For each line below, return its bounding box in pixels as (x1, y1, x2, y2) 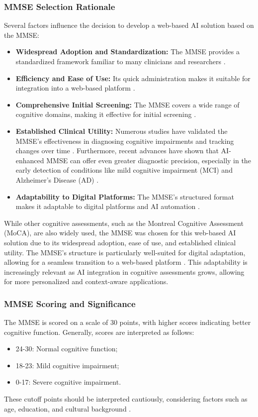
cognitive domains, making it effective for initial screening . (15, 109, 196, 119)
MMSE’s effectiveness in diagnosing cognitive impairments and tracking (15, 135, 234, 146)
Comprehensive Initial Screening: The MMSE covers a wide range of (15, 99, 240, 109)
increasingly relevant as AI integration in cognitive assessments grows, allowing (4, 266, 245, 277)
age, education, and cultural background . (4, 403, 131, 414)
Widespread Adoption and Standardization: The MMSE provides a (15, 46, 240, 57)
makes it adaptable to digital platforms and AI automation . (15, 201, 200, 211)
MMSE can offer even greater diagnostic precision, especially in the (46, 155, 251, 165)
